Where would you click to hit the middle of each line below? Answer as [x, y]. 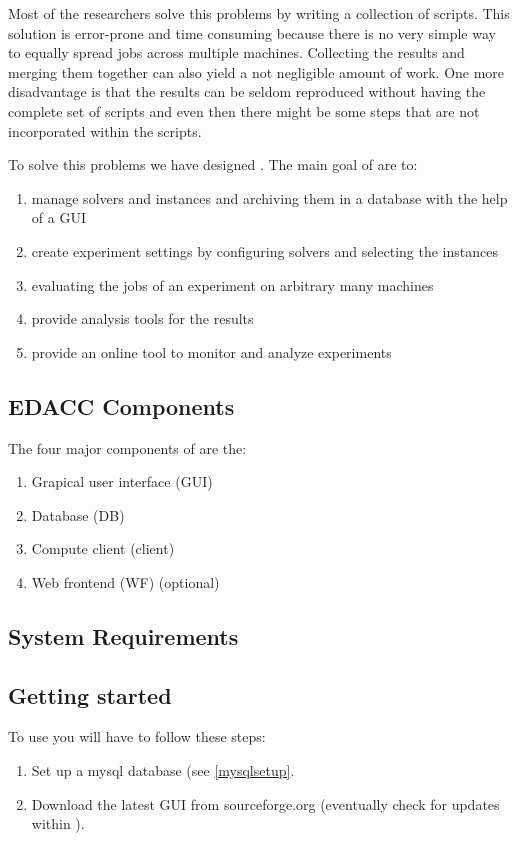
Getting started [90, 694]
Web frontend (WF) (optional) [125, 581]
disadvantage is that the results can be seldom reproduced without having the [247, 91]
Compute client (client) [103, 548]
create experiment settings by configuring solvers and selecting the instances [264, 250]
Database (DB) [78, 514]
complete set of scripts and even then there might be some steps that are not [244, 110]
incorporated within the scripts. [105, 130]
